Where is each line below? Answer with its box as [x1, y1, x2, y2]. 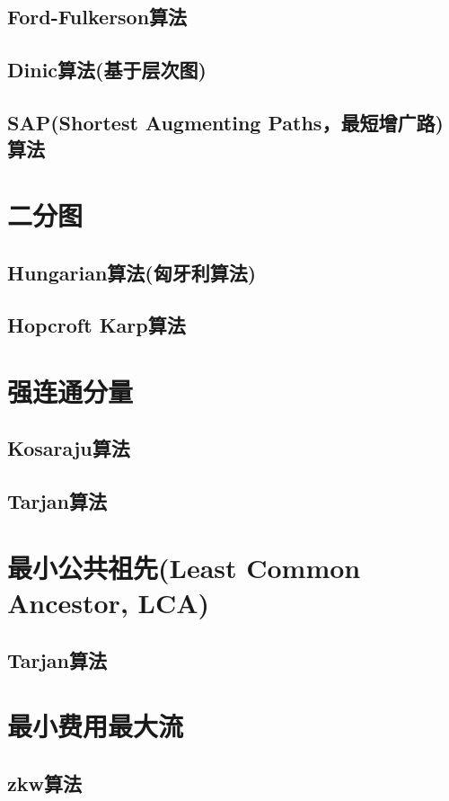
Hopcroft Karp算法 [7, 311, 186, 339]
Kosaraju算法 [7, 434, 130, 462]
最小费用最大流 [7, 708, 184, 744]
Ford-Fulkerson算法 [7, 3, 188, 31]
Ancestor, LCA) [7, 583, 210, 620]
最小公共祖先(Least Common [7, 548, 361, 585]
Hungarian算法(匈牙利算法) [7, 258, 257, 286]
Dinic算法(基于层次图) [7, 56, 207, 84]
